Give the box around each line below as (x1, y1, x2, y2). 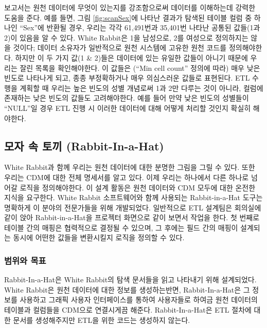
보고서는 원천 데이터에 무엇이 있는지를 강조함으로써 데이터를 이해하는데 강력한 (4, 2, 256, 12)
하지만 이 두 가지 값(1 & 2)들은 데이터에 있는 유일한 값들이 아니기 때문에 (15, 52, 248, 63)
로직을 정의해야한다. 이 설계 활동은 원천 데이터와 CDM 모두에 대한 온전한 (20, 182, 256, 192)
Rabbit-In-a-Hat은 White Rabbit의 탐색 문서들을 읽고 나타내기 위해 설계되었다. (4, 274, 257, 285)
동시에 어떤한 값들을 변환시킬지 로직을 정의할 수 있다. (13, 232, 185, 243)
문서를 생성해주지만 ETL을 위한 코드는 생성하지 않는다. (13, 314, 190, 325)
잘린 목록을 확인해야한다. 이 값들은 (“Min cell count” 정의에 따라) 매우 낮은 (20, 62, 260, 73)
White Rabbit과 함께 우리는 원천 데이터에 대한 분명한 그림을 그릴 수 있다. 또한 (4, 162, 255, 172)
